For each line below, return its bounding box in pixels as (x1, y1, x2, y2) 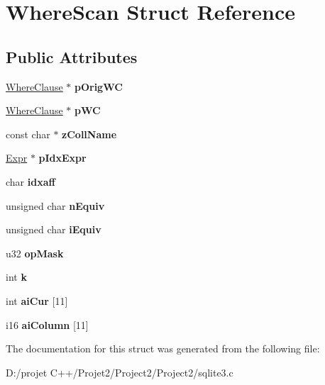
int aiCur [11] (6, 293, 68, 308)
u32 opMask (6, 245, 64, 260)
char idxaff (6, 174, 55, 189)
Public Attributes (6, 45, 138, 67)
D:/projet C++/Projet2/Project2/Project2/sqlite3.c (6, 364, 233, 379)
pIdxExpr (38, 150, 87, 165)
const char (6, 126, 50, 141)
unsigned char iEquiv (6, 222, 101, 237)
